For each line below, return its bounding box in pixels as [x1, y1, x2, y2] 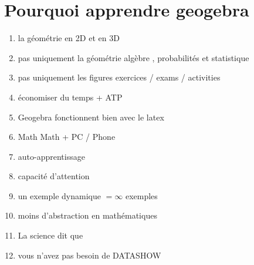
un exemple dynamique [18, 189, 101, 202]
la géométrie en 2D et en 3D [18, 32, 120, 44]
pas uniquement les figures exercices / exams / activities [18, 71, 221, 83]
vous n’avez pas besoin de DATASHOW [18, 249, 161, 261]
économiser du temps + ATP [18, 90, 123, 103]
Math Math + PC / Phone [18, 130, 116, 143]
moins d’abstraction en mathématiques [18, 209, 157, 222]
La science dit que [18, 229, 83, 241]
